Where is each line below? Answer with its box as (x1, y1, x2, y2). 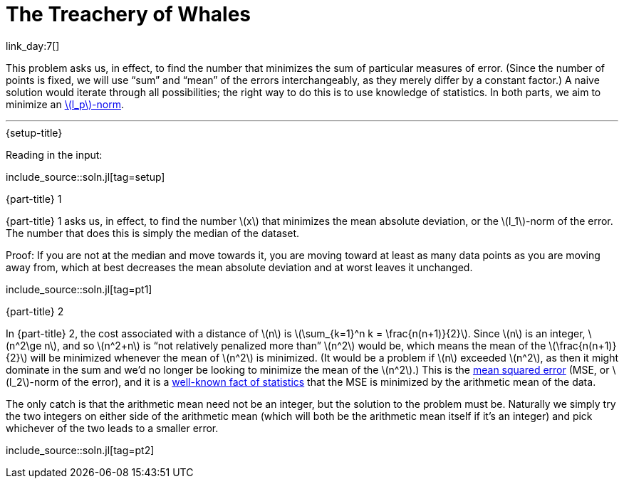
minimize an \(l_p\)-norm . (6, 98, 124, 110)
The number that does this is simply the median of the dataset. (6, 226, 300, 239)
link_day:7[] (6, 39, 60, 52)
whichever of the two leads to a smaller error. (6, 421, 219, 434)
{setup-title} (6, 126, 63, 139)
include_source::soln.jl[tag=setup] (6, 170, 165, 183)
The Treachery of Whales (6, 2, 251, 26)
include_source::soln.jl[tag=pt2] (6, 443, 155, 456)
